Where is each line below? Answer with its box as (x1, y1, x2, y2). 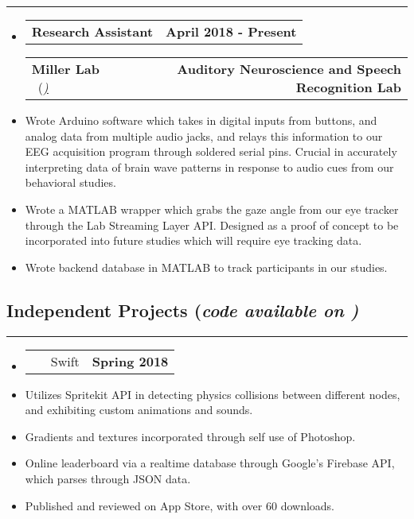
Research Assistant (31, 22, 154, 41)
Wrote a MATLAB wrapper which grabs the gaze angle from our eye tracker (25, 200, 399, 217)
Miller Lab (31, 60, 100, 78)
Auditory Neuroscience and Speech (177, 60, 401, 78)
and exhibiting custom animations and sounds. (25, 401, 253, 418)
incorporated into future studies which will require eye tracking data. (25, 232, 362, 249)
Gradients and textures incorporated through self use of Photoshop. (25, 428, 356, 444)
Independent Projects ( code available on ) (6, 297, 359, 322)
